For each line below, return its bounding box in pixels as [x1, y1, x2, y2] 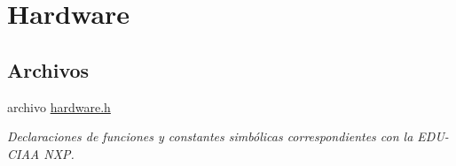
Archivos [7, 56, 90, 83]
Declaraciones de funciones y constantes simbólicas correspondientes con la [7, 127, 413, 146]
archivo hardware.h [7, 97, 111, 116]
